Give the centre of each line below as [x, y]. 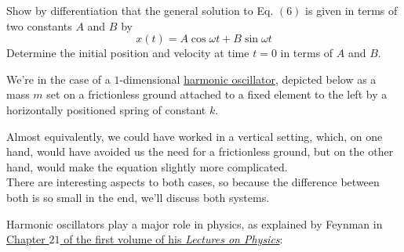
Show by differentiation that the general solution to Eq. [140, 10]
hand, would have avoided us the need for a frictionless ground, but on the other [200, 151]
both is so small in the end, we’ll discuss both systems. [138, 197]
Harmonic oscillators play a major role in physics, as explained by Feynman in [195, 223]
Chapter [26, 239]
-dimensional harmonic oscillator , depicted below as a [248, 79]
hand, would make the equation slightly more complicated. [147, 166]
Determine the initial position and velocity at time [128, 53]
